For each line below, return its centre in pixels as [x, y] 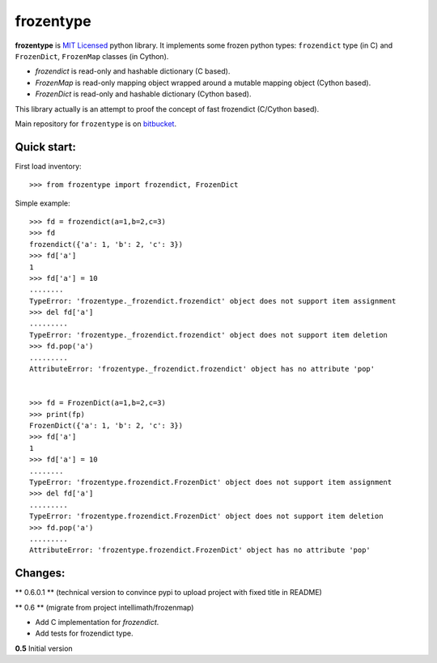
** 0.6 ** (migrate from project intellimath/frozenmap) [104, 607]
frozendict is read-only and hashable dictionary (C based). [133, 71]
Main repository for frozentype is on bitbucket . [96, 123]
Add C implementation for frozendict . [97, 622]
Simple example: [42, 203]
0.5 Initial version [44, 648]
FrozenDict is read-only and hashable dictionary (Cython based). [143, 94]
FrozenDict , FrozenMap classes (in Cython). [92, 56]
